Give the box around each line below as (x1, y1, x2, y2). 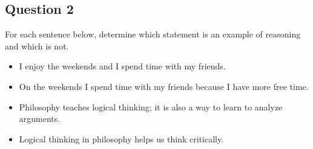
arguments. (19, 112, 61, 125)
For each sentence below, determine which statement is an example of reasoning (5, 28, 301, 40)
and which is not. (5, 39, 69, 52)
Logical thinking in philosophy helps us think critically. (19, 132, 224, 145)
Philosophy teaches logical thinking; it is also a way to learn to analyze (19, 100, 283, 113)
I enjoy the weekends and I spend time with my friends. (19, 60, 226, 72)
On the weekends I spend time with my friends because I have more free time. (19, 80, 309, 92)
